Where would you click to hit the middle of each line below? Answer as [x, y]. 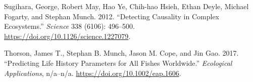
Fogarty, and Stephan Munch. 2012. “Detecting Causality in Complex [112, 16]
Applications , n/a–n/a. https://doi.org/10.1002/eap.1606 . [93, 73]
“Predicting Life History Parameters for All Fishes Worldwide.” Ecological [118, 63]
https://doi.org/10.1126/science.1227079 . [67, 36]
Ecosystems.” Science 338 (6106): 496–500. [69, 26]
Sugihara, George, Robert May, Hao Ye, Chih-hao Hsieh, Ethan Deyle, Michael [126, 6]
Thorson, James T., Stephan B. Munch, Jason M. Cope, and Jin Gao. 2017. [121, 53]
